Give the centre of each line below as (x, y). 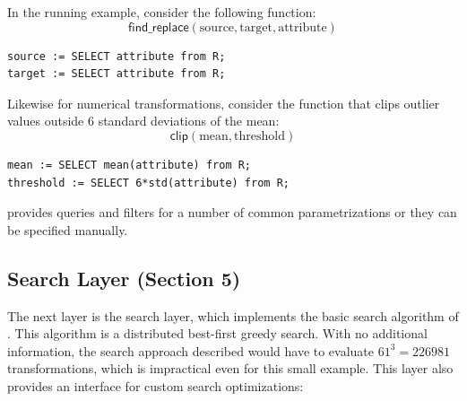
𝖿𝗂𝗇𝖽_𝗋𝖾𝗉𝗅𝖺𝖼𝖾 (159, 27)
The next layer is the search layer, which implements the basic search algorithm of (233, 315)
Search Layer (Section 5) (124, 278)
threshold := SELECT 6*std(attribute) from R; (148, 183)
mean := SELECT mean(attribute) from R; (130, 165)
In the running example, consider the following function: (162, 12)
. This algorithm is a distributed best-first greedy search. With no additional (217, 333)
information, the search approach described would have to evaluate (191, 350)
